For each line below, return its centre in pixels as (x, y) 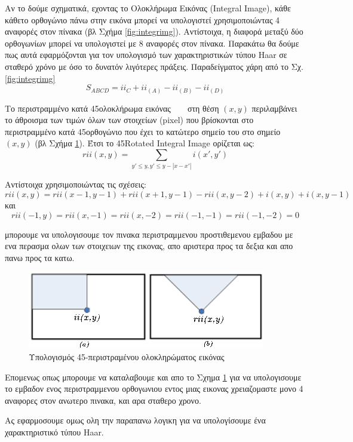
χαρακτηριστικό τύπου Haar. (54, 432)
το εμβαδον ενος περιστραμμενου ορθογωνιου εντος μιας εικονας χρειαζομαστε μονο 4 (154, 389)
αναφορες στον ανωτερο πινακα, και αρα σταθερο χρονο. (103, 400)
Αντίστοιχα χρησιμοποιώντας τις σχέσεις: (76, 184)
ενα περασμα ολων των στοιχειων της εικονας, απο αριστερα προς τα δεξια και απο (149, 246)
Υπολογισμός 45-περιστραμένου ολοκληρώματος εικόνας (127, 356)
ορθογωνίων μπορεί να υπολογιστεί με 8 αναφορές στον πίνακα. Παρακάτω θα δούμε (152, 43)
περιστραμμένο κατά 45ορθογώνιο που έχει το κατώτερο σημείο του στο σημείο (143, 131)
